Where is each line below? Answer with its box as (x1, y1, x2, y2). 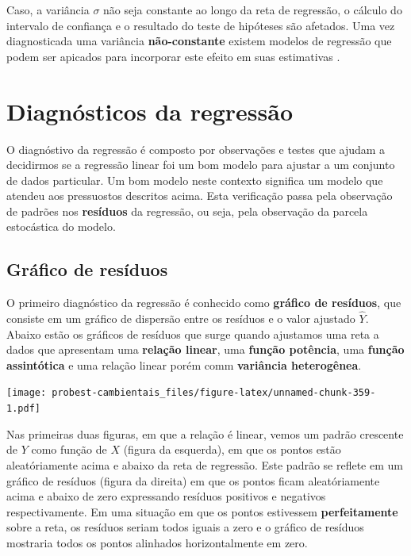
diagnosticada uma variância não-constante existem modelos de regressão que (6, 33, 392, 49)
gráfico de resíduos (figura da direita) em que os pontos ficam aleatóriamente (6, 472, 380, 489)
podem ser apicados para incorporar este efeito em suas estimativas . (6, 48, 340, 64)
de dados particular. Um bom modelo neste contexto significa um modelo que (6, 171, 383, 188)
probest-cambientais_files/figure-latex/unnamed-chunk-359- (52, 387, 376, 399)
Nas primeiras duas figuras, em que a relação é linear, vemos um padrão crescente (6, 425, 404, 442)
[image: (6, 387, 47, 399)
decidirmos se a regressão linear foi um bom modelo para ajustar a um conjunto (6, 156, 395, 173)
